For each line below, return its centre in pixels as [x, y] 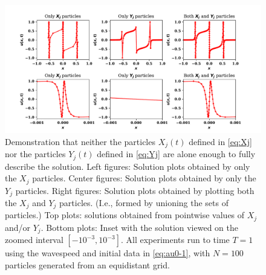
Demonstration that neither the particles [80, 141]
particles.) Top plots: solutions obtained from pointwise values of [125, 215]
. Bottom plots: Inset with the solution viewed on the [139, 227]
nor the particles [35, 154]
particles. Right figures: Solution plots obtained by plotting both [135, 190]
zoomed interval [34, 240]
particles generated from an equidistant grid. [87, 264]
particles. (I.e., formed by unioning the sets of [144, 202]
